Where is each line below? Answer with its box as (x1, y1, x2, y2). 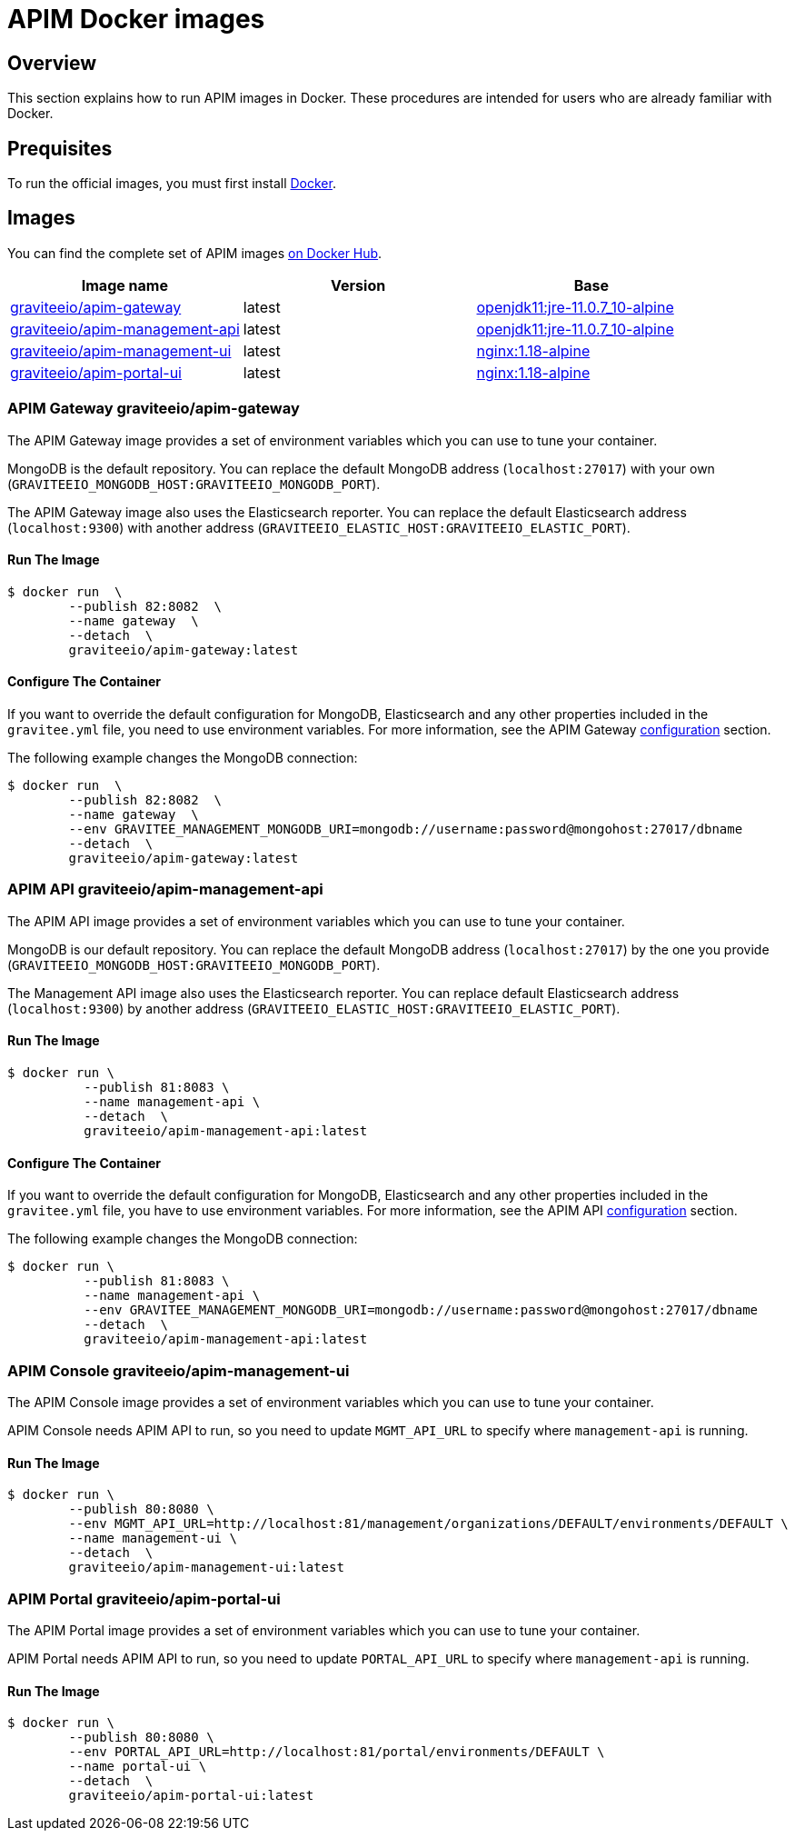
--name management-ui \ (68, 1531, 237, 1546)
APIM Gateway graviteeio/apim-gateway (7, 399, 300, 418)
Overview (7, 51, 97, 75)
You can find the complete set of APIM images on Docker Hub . (7, 245, 383, 261)
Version (331, 275, 386, 295)
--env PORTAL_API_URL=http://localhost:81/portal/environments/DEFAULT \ (68, 1744, 605, 1760)
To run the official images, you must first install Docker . (7, 175, 336, 192)
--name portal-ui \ (68, 1759, 207, 1774)
